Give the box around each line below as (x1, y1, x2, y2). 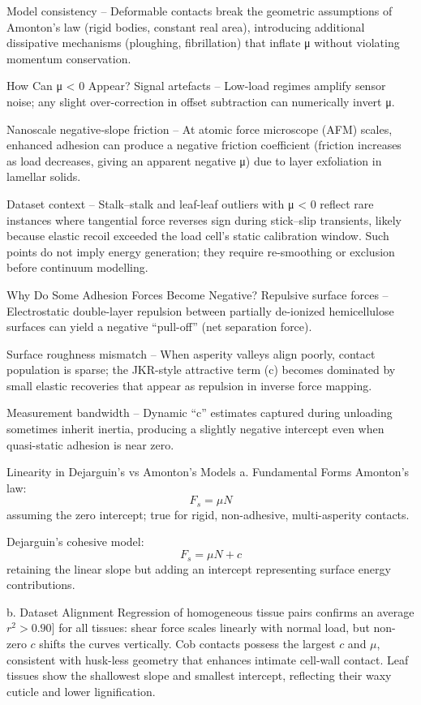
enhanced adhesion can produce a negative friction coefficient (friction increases (6, 136, 402, 153)
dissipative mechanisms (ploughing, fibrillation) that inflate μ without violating (6, 34, 400, 51)
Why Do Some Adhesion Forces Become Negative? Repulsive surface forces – (6, 286, 389, 303)
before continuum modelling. (6, 259, 148, 276)
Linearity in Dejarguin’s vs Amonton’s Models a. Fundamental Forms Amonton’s (6, 463, 410, 480)
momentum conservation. (6, 49, 131, 67)
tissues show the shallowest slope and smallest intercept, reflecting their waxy (6, 667, 392, 684)
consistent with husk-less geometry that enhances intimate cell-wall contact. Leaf (6, 651, 409, 668)
